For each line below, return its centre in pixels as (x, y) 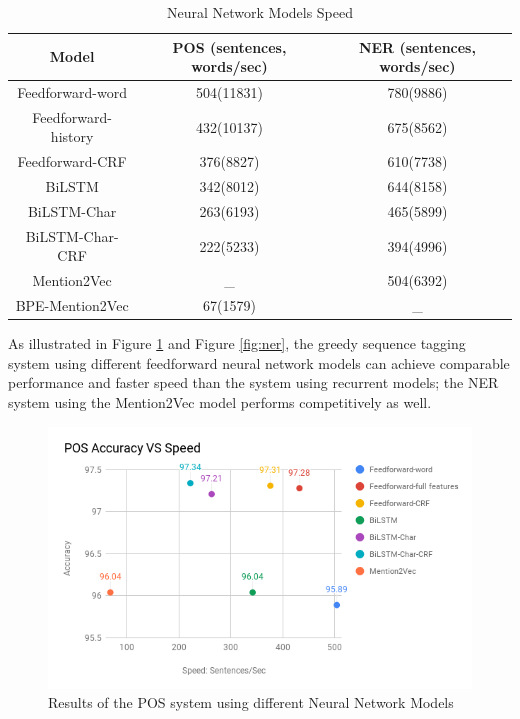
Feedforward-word (72, 92)
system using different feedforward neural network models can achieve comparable (259, 362)
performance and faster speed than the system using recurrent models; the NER (253, 382)
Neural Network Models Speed (260, 12)
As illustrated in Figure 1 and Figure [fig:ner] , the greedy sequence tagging (237, 343)
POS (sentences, (229, 46)
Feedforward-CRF (72, 161)
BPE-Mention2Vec (72, 305)
